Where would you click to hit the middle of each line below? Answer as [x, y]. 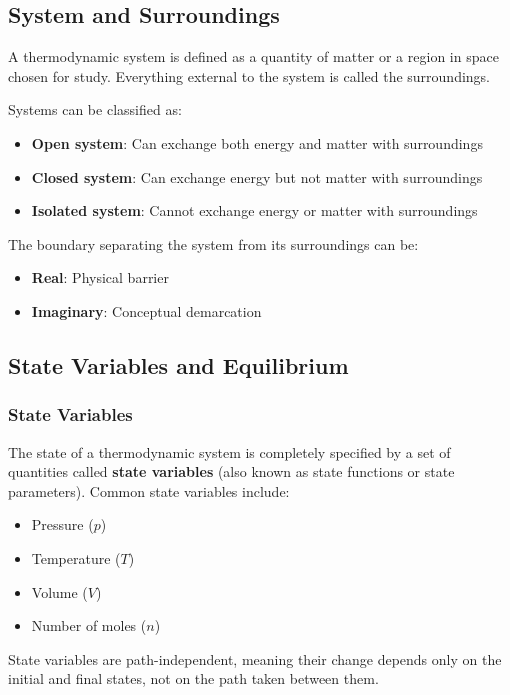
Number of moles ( [89, 625]
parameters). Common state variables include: [149, 490]
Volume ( [59, 591]
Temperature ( [76, 557]
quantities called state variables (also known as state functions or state [231, 471]
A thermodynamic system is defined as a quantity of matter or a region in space [253, 56]
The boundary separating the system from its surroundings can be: [213, 243]
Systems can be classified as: [95, 109]
